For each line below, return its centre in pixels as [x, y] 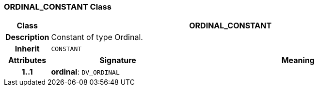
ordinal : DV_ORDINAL [85, 72]
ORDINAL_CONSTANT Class [58, 7]
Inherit [27, 49]
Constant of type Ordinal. [97, 37]
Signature [118, 60]
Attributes [27, 60]
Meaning [298, 60]
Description [27, 37]
